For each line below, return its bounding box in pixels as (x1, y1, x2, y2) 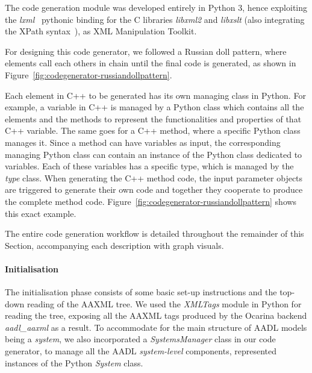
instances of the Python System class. (5, 356, 143, 369)
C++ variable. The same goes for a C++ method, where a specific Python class (5, 124, 301, 137)
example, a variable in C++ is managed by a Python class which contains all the (5, 101, 304, 113)
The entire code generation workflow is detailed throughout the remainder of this (5, 227, 304, 240)
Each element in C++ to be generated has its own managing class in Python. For (5, 89, 306, 101)
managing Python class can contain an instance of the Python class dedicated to (5, 148, 302, 160)
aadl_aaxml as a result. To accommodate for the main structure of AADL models (5, 321, 307, 333)
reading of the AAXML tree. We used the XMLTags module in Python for (27, 297, 302, 310)
